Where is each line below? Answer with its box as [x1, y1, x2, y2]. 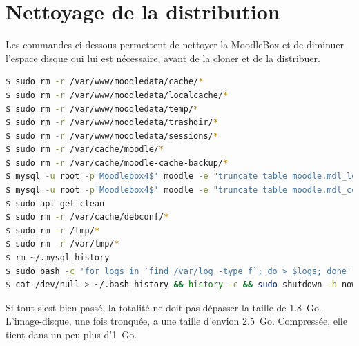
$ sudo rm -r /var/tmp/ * [6, 239, 119, 249]
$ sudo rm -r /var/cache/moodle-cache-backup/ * [6, 157, 229, 168]
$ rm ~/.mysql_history [6, 253, 110, 263]
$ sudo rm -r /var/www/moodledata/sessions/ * [6, 131, 218, 141]
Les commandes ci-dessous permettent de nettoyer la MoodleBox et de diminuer [6, 37, 345, 52]
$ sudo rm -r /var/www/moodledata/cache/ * [6, 77, 204, 87]
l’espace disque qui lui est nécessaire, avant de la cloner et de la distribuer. [6, 50, 320, 65]
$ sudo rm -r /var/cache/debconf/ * [6, 212, 169, 222]
